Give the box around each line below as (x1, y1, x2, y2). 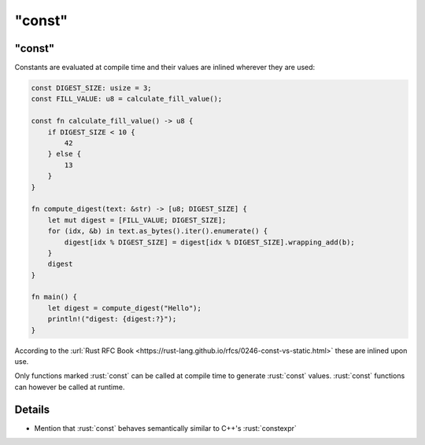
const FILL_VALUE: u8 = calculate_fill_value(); (31, 94, 223, 104)
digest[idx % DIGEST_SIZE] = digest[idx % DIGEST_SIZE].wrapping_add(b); (64, 237, 356, 247)
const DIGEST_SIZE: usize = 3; (31, 83, 153, 93)
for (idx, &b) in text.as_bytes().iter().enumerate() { (47, 226, 268, 236)
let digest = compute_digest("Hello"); (47, 303, 202, 312)
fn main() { (31, 292, 78, 302)
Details (14, 403, 50, 416)
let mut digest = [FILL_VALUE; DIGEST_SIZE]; (47, 215, 227, 224)
